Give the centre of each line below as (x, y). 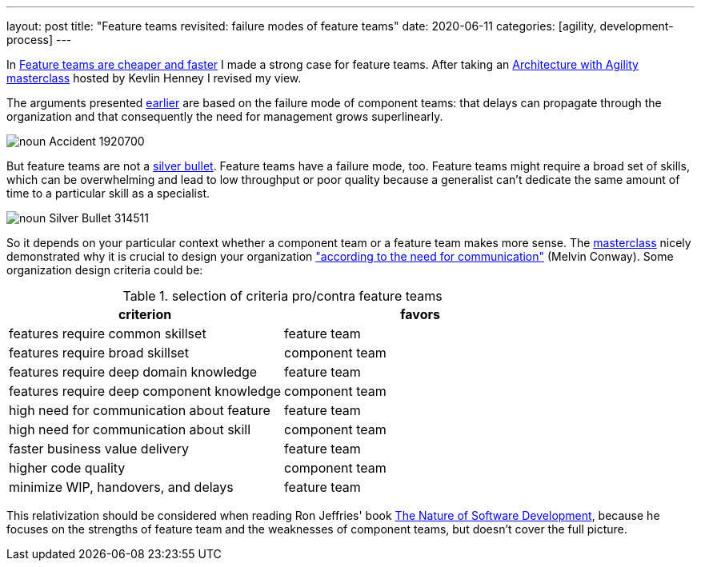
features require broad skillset (99, 353)
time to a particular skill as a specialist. (108, 193)
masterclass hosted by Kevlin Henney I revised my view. (154, 78)
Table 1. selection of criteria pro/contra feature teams (282, 296)
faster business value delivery (99, 449)
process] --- (39, 40)
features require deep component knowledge (145, 391)
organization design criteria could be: (105, 270)
